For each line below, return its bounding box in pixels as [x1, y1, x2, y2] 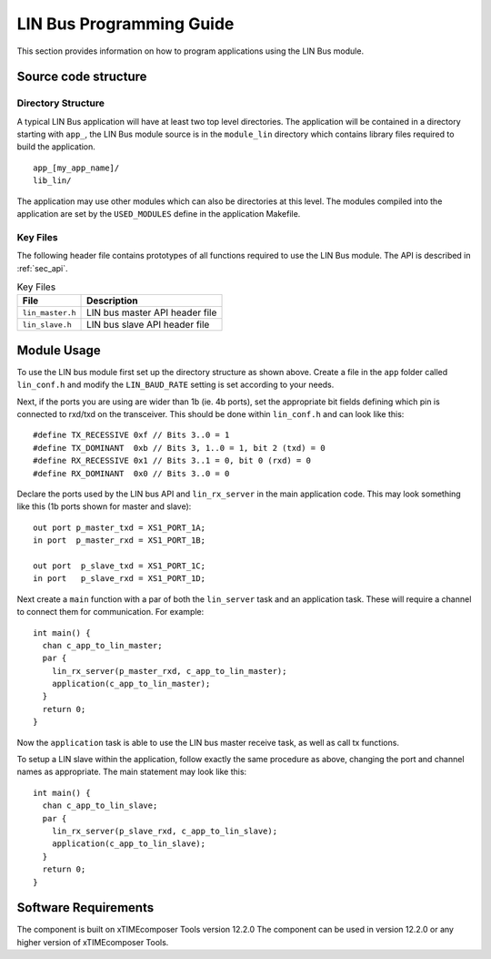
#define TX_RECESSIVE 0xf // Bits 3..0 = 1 [33, 430, 230, 441]
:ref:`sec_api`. [16, 262, 68, 273]
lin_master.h [22, 308, 76, 318]
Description [86, 294, 138, 307]
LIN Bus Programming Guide [16, 14, 235, 34]
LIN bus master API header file [86, 306, 217, 319]
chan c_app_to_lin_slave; [42, 801, 158, 811]
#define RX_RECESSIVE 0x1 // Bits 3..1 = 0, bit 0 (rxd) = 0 [33, 455, 311, 466]
